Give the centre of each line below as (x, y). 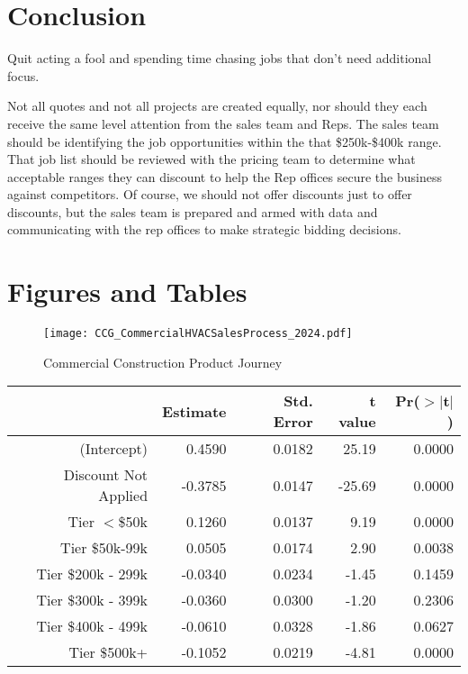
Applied (123, 496)
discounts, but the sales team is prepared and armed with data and (193, 211)
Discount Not (106, 475)
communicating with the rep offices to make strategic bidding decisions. (204, 229)
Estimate (194, 411)
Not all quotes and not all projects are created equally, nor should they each (217, 106)
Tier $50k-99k (104, 548)
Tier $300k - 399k (92, 600)
